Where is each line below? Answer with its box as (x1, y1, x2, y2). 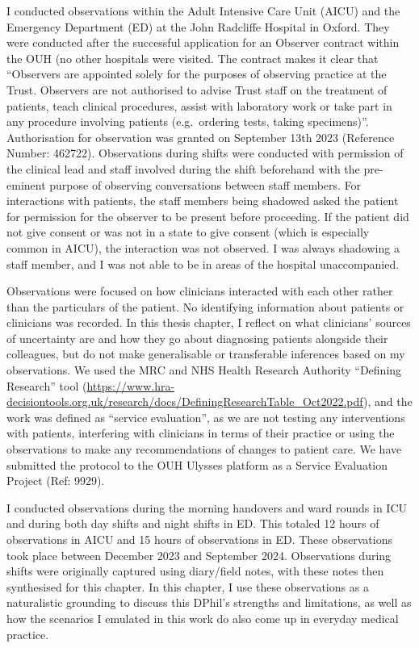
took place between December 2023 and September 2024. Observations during (6, 546, 392, 563)
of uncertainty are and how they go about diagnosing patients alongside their (6, 329, 388, 346)
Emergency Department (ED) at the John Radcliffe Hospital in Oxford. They (6, 18, 390, 35)
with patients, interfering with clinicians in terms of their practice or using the (6, 424, 395, 441)
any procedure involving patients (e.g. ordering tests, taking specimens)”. (6, 113, 369, 130)
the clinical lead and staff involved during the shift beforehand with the (6, 160, 360, 177)
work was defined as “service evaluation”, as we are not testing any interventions (6, 408, 405, 425)
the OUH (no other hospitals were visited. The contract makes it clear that (6, 49, 379, 66)
